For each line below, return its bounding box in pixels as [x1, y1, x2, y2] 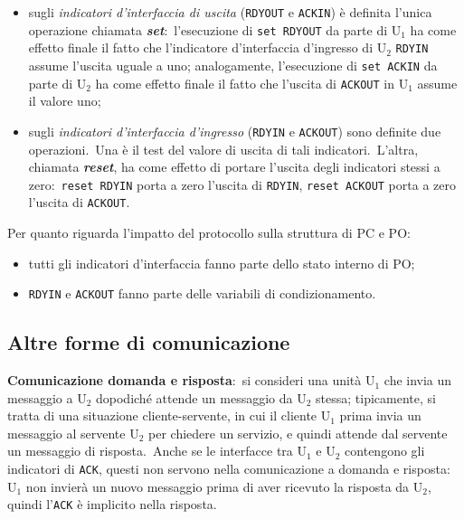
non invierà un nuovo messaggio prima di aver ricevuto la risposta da [25, 477, 410, 495]
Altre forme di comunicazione [7, 328, 290, 356]
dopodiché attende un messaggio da [95, 388, 293, 407]
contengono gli [345, 441, 425, 460]
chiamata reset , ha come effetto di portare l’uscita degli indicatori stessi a [28, 157, 440, 176]
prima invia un [339, 406, 421, 425]
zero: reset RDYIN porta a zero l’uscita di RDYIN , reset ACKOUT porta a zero [28, 175, 456, 193]
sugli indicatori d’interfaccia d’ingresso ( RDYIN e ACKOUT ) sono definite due [28, 121, 441, 140]
